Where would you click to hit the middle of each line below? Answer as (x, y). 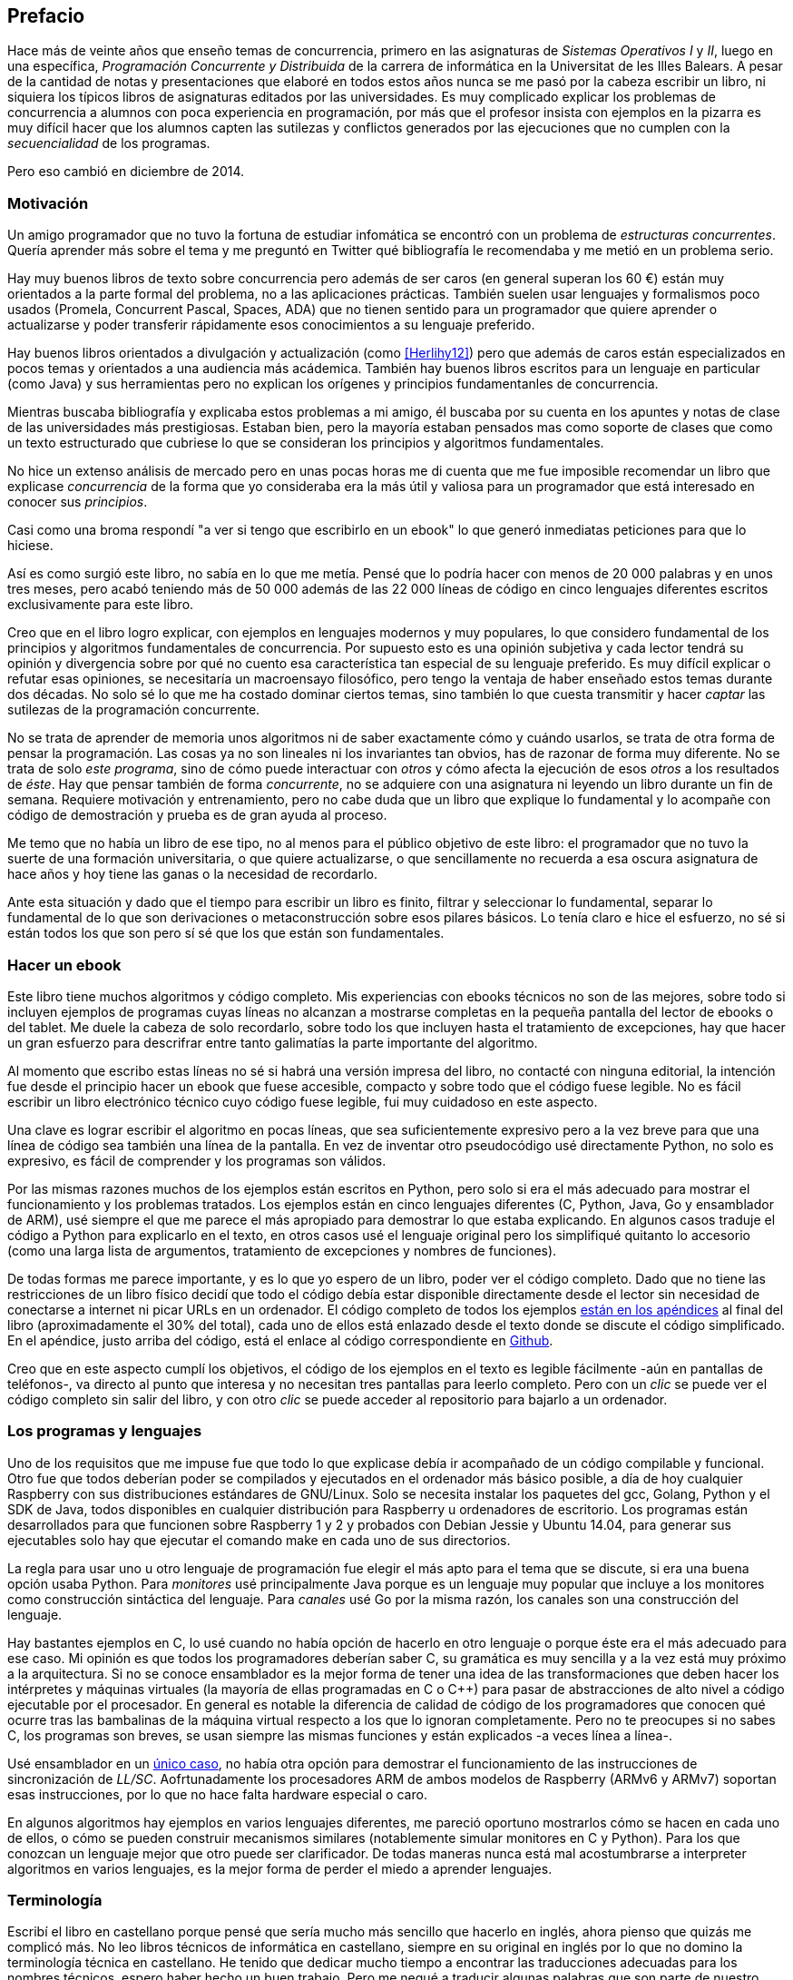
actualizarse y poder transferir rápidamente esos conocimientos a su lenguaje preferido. (271, 325)
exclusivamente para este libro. (101, 605)
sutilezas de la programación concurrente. (134, 710)
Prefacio (46, 16)
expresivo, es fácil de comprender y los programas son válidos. (197, 1160)
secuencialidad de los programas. (109, 143)
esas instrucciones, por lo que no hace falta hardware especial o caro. (217, 1794)
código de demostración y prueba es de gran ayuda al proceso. (197, 815)
